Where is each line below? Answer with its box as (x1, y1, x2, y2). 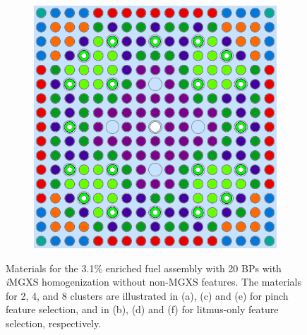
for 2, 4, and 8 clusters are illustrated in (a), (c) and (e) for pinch (6, 288, 289, 303)
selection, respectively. (6, 315, 102, 330)
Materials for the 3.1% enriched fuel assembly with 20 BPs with (6, 260, 282, 275)
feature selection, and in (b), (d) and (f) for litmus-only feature (6, 302, 279, 317)
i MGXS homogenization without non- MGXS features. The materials (6, 274, 301, 289)
